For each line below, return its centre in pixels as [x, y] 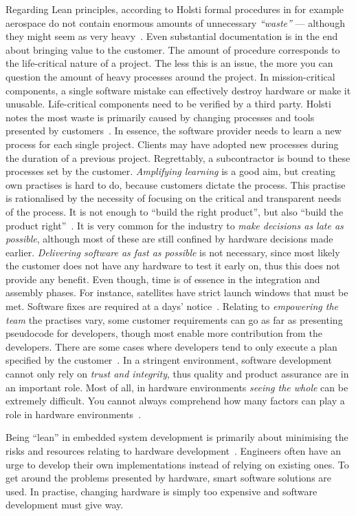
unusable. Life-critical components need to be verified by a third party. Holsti [168, 104]
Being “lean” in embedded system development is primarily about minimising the [177, 437]
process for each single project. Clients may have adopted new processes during [172, 144]
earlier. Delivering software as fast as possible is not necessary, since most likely [173, 252]
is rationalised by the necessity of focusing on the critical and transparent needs [174, 198]
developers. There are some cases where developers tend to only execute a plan [171, 346]
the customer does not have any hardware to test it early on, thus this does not [173, 266]
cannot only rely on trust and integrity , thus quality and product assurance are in [177, 374]
